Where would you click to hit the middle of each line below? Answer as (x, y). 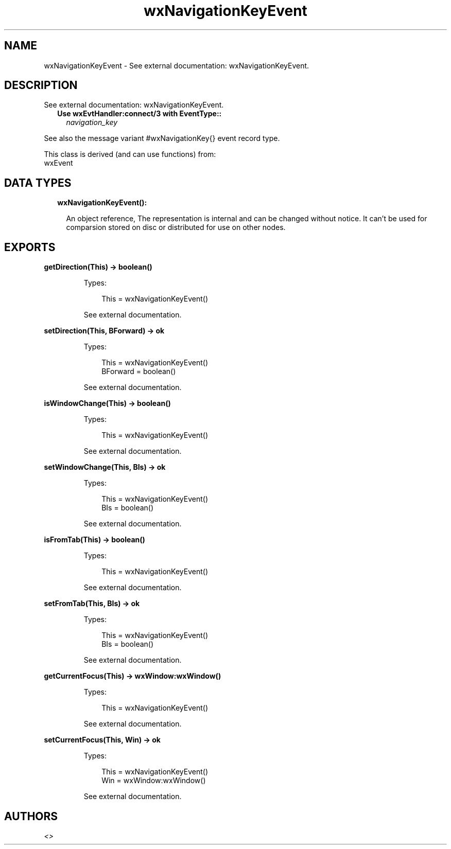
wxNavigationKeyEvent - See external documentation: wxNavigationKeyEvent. (177, 65)
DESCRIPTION (41, 85)
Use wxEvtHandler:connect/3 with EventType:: (140, 114)
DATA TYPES (38, 183)
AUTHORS (31, 816)
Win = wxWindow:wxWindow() (154, 781)
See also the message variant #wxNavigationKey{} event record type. (162, 138)
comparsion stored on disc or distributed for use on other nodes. (176, 227)
